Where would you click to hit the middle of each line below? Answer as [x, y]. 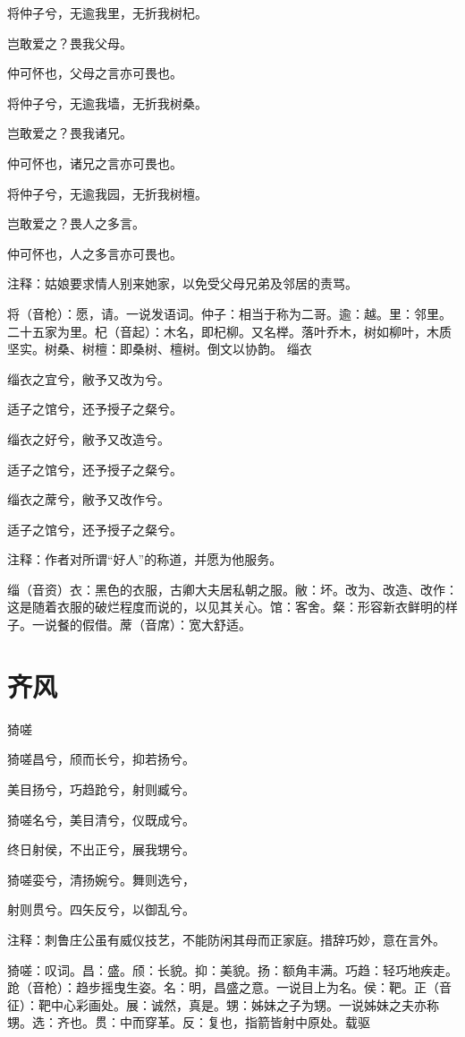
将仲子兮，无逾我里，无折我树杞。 [107, 13]
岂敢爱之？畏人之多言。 [76, 223]
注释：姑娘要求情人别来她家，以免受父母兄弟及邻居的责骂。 [182, 283]
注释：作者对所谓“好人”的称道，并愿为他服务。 [145, 559]
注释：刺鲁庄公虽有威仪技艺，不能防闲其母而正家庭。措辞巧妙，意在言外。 [226, 939]
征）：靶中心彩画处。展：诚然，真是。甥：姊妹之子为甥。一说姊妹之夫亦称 [223, 1004]
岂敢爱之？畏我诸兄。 [70, 133]
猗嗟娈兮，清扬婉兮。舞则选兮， [101, 879]
